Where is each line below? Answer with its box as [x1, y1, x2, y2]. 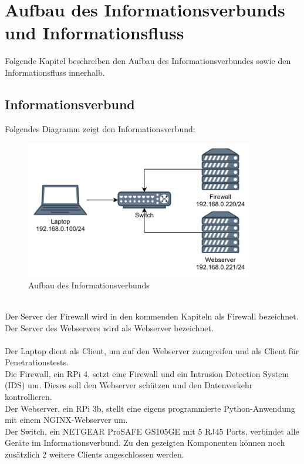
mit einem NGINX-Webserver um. [5, 413, 128, 426]
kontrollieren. [5, 391, 52, 403]
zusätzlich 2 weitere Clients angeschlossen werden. [5, 448, 184, 460]
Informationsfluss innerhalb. [5, 66, 105, 78]
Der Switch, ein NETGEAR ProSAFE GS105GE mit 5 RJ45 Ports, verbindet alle [5, 425, 299, 437]
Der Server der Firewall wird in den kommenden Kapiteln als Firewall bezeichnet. [5, 310, 299, 322]
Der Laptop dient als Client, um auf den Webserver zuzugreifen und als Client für [5, 344, 299, 357]
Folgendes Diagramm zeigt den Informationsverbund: [5, 122, 195, 135]
